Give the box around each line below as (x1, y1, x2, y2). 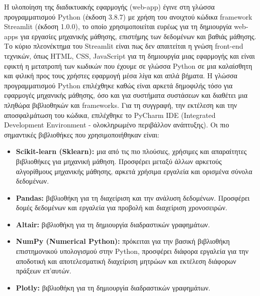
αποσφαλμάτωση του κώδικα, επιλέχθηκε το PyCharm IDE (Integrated (4, 109, 216, 120)
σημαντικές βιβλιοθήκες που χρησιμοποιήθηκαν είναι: (4, 129, 159, 139)
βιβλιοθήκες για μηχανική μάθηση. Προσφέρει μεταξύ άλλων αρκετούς (16, 156, 222, 166)
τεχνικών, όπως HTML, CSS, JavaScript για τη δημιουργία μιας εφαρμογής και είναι (4, 50, 255, 61)
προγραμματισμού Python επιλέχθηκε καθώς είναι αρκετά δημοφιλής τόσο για (4, 80, 233, 90)
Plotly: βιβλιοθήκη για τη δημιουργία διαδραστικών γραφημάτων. (16, 282, 211, 292)
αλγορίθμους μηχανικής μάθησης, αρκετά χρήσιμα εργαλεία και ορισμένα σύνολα (16, 166, 252, 176)
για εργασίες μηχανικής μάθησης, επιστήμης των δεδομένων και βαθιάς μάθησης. (20, 31, 256, 41)
